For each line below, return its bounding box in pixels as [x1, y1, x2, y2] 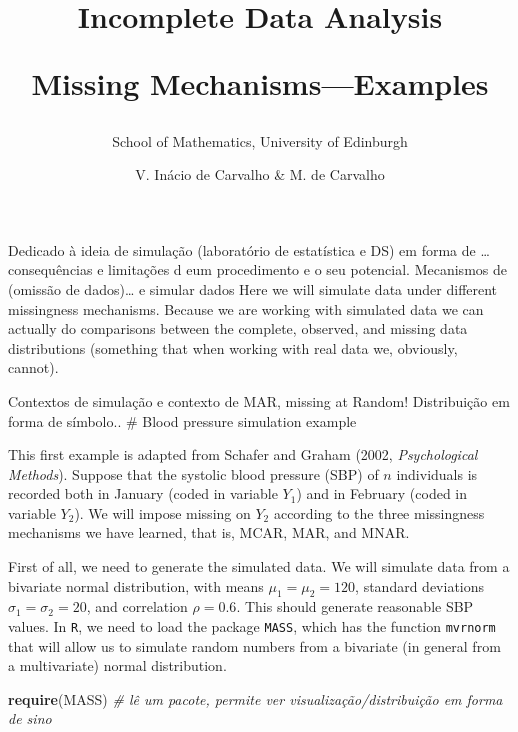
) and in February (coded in [296, 483, 468, 504]
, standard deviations [355, 575, 485, 596]
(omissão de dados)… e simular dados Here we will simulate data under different [8, 278, 498, 299]
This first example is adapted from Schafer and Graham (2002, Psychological [8, 444, 478, 465]
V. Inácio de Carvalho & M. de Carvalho [135, 164, 385, 185]
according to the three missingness [273, 502, 485, 523]
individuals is [396, 463, 478, 484]
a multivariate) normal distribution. [8, 655, 227, 676]
